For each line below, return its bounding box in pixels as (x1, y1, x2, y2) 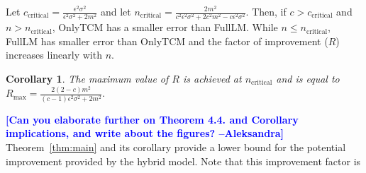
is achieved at (182, 71, 242, 85)
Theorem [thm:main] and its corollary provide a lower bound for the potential (6, 139, 346, 154)
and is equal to (276, 71, 340, 85)
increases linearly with (6, 47, 102, 62)
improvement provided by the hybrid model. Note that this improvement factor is (6, 153, 361, 168)
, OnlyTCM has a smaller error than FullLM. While (52, 20, 278, 35)
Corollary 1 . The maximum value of (6, 71, 169, 85)
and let (100, 4, 131, 18)
